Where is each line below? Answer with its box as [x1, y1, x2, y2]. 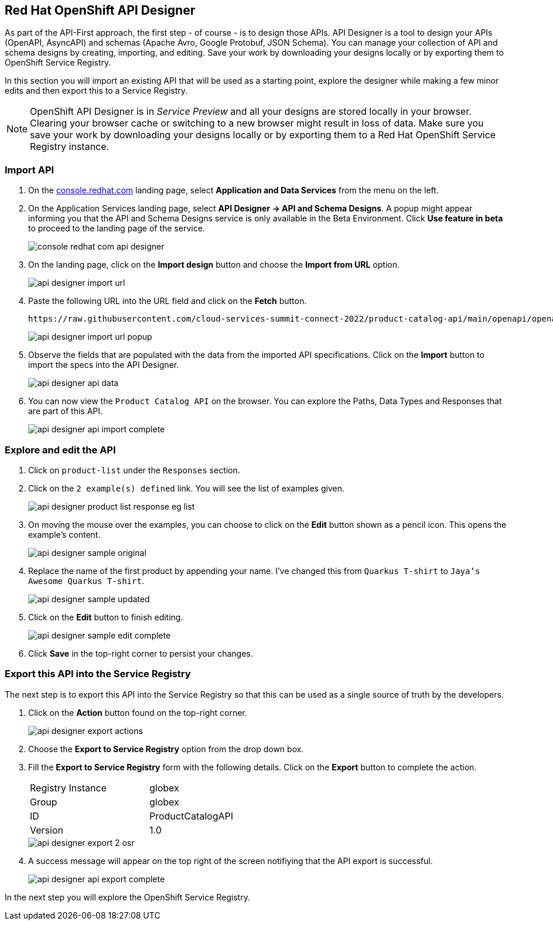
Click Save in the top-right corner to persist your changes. [28, 648, 253, 658]
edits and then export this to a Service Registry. [5, 86, 188, 96]
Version [30, 824, 63, 836]
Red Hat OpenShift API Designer [5, 3, 196, 18]
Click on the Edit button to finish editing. [28, 612, 183, 622]
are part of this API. [28, 406, 103, 417]
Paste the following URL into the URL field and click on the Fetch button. [28, 296, 307, 306]
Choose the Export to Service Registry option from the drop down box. [28, 743, 304, 754]
